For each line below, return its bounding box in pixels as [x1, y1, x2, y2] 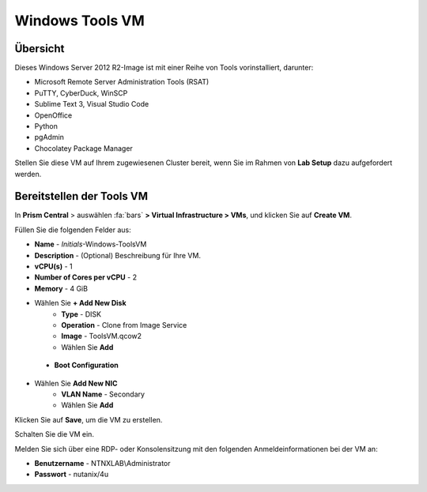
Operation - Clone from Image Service [61, 321, 187, 329]
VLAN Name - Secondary [61, 389, 145, 399]
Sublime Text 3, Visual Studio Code [34, 100, 149, 109]
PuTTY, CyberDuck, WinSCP [34, 88, 128, 98]
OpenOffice [34, 111, 73, 120]
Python [34, 122, 59, 131]
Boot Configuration [54, 360, 119, 370]
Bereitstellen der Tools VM [14, 190, 148, 203]
